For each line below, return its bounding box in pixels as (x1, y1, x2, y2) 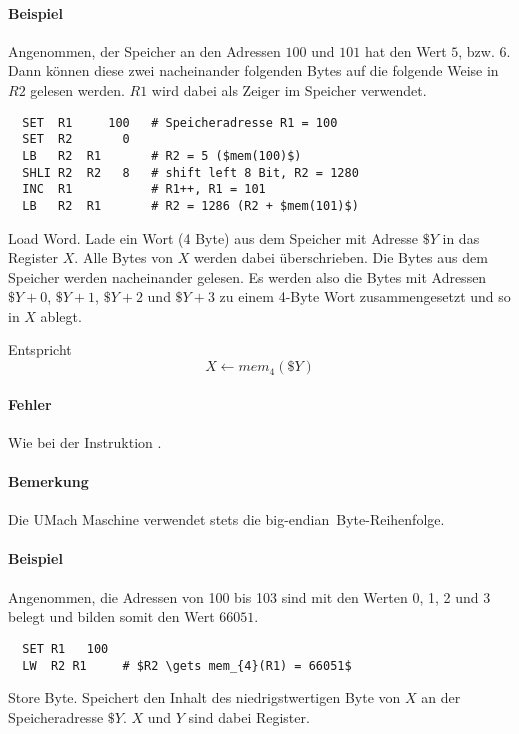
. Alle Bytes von (74, 247, 173, 268)
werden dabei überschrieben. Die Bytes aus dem (193, 247, 488, 268)
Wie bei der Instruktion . (8, 431, 162, 452)
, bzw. (458, 40, 495, 61)
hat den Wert (364, 40, 447, 61)
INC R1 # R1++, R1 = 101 (22, 182, 266, 197)
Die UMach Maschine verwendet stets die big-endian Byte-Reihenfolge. (8, 509, 445, 530)
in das (442, 227, 480, 248)
